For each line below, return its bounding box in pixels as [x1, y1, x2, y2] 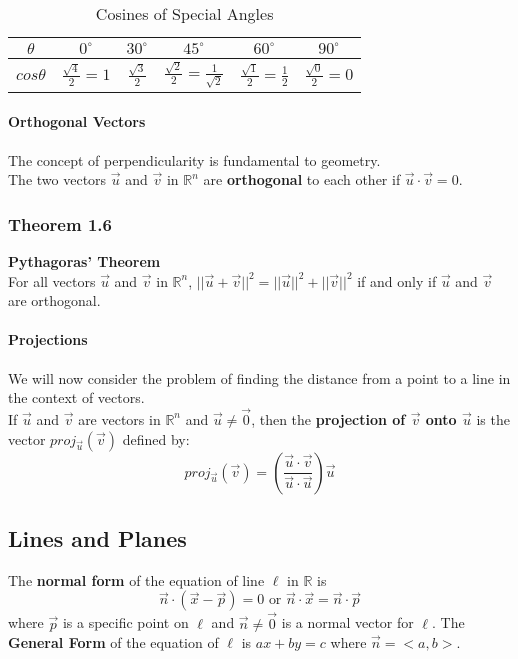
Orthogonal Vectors [8, 111, 146, 132]
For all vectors [8, 270, 96, 291]
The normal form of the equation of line [8, 569, 265, 590]
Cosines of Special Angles [95, 2, 274, 25]
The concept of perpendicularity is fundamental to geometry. [8, 149, 381, 170]
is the [476, 408, 510, 429]
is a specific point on [62, 612, 189, 633]
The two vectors [8, 169, 107, 190]
